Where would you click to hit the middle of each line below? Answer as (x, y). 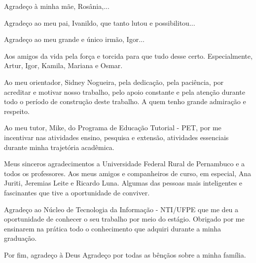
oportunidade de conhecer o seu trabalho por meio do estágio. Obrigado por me (124, 219)
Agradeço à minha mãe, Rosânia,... (57, 6)
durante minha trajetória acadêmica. (59, 147)
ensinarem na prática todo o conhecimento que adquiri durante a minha (113, 228)
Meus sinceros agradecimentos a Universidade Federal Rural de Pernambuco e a (125, 164)
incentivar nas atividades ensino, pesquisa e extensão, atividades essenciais (116, 137)
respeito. (17, 111)
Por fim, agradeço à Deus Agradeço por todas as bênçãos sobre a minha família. (125, 254)
